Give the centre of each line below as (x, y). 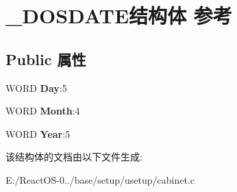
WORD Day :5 (36, 87)
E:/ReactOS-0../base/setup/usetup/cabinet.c (100, 179)
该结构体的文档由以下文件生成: (74, 157)
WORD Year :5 (38, 133)
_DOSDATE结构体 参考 (119, 15)
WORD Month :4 (43, 111)
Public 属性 (46, 59)
